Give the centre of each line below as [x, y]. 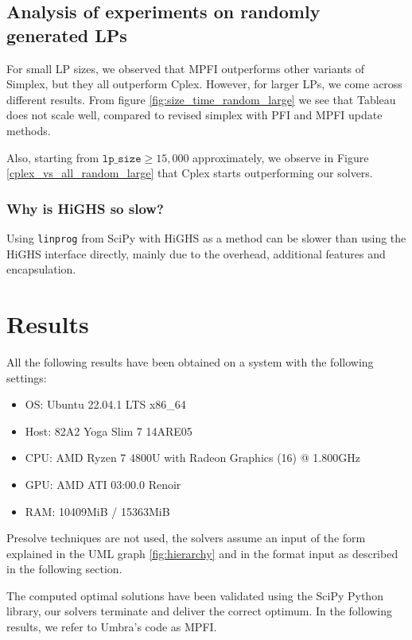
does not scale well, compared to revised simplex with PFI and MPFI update [194, 115]
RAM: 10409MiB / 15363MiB [97, 511]
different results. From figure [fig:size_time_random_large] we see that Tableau [201, 99]
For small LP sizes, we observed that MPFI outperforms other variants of [186, 68]
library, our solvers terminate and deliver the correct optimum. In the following [200, 611]
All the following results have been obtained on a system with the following [190, 361]
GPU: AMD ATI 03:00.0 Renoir [103, 484]
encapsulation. [41, 269]
